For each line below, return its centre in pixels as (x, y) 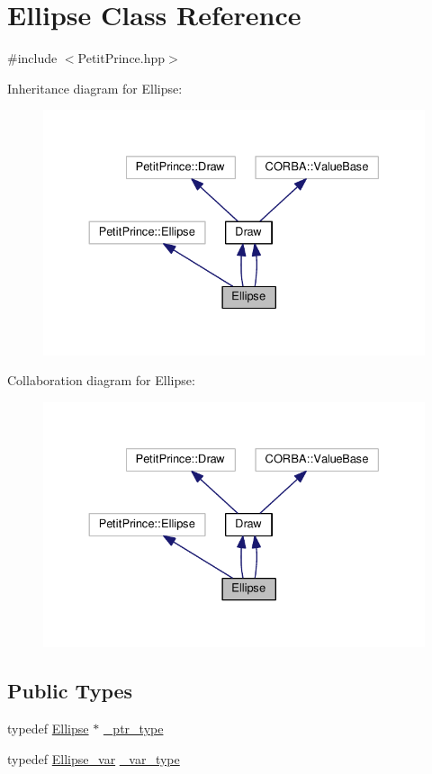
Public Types (70, 691)
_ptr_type (133, 729)
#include (32, 58)
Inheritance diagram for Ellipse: (95, 88)
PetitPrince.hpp (121, 58)
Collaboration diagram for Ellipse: (101, 380)
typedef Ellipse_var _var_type (94, 758)
